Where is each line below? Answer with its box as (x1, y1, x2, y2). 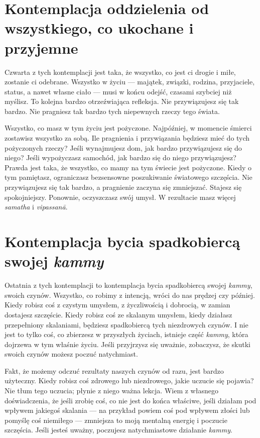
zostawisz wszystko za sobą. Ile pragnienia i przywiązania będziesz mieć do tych (5, 133, 250, 143)
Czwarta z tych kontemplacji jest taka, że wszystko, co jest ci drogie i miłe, (5, 66, 236, 77)
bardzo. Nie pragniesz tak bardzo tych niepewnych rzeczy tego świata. (5, 105, 220, 116)
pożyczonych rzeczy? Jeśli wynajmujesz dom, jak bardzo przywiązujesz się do (5, 142, 242, 153)
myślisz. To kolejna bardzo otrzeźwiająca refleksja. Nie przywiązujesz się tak (5, 96, 239, 106)
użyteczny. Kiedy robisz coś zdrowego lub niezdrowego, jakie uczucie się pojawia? (5, 375, 254, 386)
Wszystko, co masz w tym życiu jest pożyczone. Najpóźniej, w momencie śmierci (5, 123, 252, 133)
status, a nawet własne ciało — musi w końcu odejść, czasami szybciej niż (5, 86, 232, 96)
